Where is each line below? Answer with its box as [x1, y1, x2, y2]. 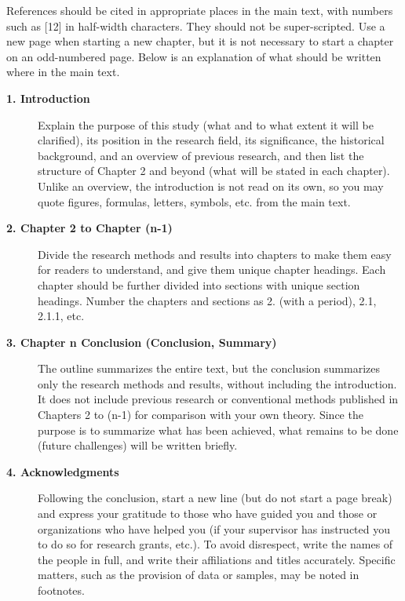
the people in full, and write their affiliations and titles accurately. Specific [38, 551, 396, 567]
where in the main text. [6, 64, 120, 80]
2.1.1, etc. [38, 308, 85, 324]
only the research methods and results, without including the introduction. [38, 375, 397, 392]
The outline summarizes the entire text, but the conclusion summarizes [38, 360, 381, 377]
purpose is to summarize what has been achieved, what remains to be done [38, 421, 399, 438]
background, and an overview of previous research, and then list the [38, 147, 364, 163]
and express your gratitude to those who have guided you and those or [38, 505, 378, 522]
